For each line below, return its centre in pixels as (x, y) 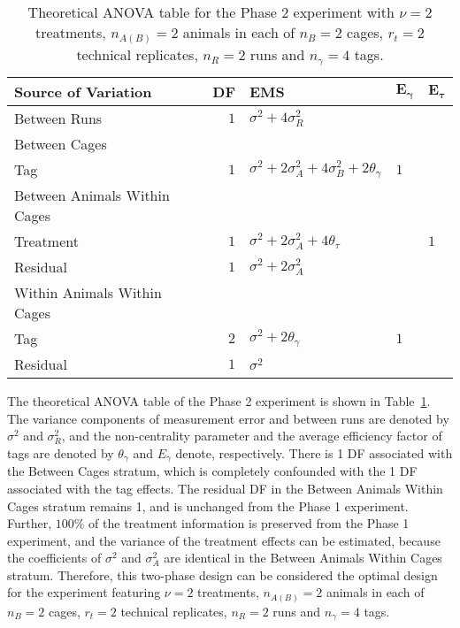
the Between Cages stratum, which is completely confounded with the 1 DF (212, 471)
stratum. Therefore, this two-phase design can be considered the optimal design (222, 574)
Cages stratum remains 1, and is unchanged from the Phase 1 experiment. (208, 505)
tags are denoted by (61, 452)
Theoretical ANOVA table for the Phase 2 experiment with (211, 12)
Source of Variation (83, 92)
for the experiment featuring (84, 592)
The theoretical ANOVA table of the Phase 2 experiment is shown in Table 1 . (219, 401)
